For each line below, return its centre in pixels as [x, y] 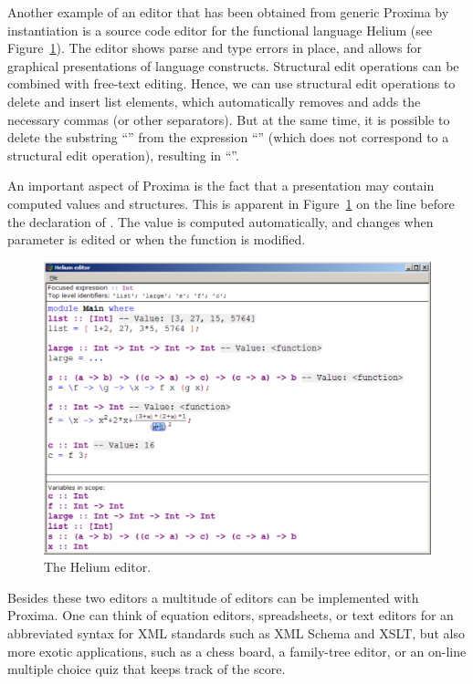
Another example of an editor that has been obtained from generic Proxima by [228, 12]
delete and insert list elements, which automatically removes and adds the [214, 101]
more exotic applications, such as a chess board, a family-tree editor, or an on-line [237, 651]
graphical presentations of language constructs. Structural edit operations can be [233, 65]
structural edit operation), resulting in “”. [123, 155]
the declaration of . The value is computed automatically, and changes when [221, 221]
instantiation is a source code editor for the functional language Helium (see [220, 30]
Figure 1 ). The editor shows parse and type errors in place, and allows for [215, 48]
